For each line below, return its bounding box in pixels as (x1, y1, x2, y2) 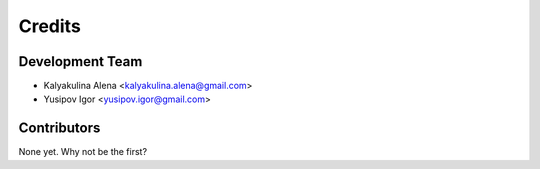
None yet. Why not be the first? (18, 146, 148, 158)
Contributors (18, 120, 101, 137)
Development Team (18, 53, 143, 70)
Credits (18, 15, 82, 37)
